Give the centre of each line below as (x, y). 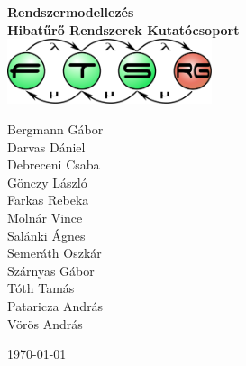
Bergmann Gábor (55, 128)
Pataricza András (55, 305)
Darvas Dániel (46, 146)
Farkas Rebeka (48, 200)
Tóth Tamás (41, 288)
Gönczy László (47, 182)
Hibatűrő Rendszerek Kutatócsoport (123, 29)
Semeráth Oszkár (55, 253)
